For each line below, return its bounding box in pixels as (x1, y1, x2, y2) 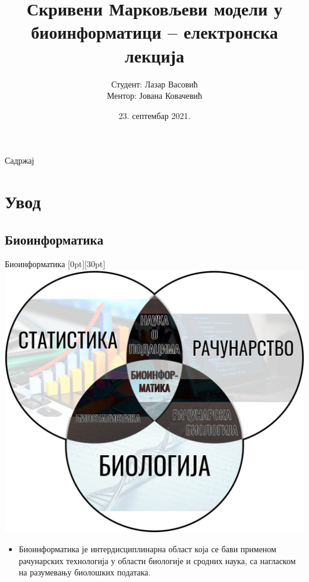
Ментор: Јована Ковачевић (107, 89, 202, 102)
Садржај (5, 154, 34, 167)
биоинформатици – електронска (31, 20, 278, 44)
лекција (125, 43, 184, 67)
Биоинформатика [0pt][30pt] (5, 258, 106, 270)
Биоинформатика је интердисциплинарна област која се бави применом (18, 543, 276, 555)
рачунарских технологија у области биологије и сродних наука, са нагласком (18, 554, 296, 567)
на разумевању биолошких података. (18, 566, 151, 578)
